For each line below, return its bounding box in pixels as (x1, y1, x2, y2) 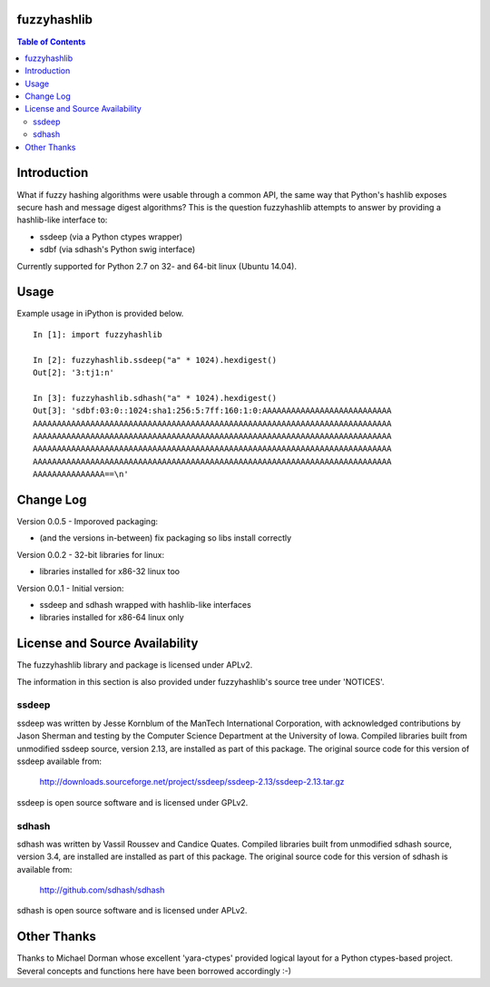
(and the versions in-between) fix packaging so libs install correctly (39, 533, 292, 543)
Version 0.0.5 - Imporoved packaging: (16, 516, 159, 526)
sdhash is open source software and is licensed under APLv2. (16, 905, 248, 916)
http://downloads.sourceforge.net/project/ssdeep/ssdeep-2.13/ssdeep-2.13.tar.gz (39, 777, 345, 787)
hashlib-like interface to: (16, 214, 108, 226)
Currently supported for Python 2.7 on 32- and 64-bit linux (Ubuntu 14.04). (16, 260, 297, 271)
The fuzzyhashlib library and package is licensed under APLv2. (16, 660, 253, 670)
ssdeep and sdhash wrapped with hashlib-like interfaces (39, 599, 251, 610)
